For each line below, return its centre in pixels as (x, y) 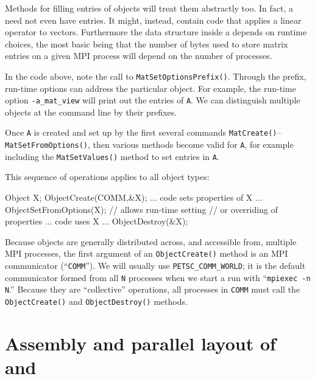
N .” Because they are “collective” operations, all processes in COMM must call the (153, 289)
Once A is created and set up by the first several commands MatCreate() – (143, 132)
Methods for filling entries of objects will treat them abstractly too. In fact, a (149, 8)
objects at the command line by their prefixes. (91, 112)
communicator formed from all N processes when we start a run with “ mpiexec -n (158, 277)
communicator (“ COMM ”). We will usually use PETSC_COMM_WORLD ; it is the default (155, 266)
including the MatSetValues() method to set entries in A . (112, 156)
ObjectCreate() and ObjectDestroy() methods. (96, 301)
